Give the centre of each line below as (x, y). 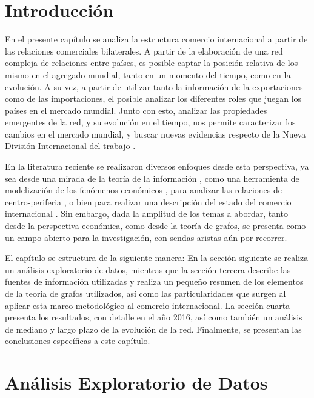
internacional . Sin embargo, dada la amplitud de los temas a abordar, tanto (147, 214)
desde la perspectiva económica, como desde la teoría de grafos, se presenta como (155, 226)
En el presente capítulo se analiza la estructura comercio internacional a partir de (156, 39)
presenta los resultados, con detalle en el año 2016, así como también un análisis (154, 317)
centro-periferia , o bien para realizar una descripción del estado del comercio (148, 201)
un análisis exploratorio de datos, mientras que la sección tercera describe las (148, 269)
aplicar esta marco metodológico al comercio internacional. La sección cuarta (148, 305)
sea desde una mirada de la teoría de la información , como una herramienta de (152, 178)
